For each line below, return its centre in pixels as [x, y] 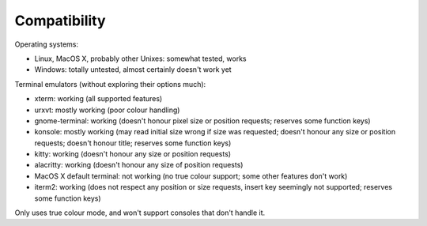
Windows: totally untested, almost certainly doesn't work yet [133, 70]
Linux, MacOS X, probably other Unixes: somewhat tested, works [140, 58]
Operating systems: [47, 44]
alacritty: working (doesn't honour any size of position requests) [139, 165]
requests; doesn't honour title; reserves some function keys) [133, 143]
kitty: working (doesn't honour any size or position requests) [133, 154]
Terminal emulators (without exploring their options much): [110, 84]
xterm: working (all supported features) [98, 99]
